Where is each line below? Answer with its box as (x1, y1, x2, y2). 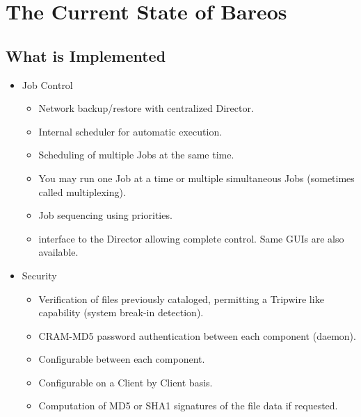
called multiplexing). (38, 184, 126, 199)
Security (22, 268, 57, 282)
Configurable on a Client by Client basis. (38, 375, 213, 389)
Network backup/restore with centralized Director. (38, 101, 254, 115)
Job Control (22, 77, 73, 92)
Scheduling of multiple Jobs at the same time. (38, 147, 234, 162)
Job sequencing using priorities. (38, 208, 173, 222)
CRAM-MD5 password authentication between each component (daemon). (38, 328, 356, 343)
